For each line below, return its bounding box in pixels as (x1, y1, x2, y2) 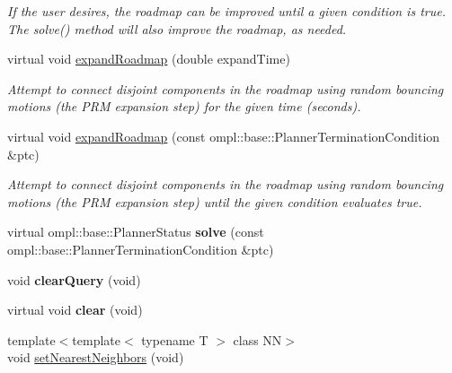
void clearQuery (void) (7, 270, 141, 289)
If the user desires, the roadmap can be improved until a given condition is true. (7, 2, 446, 20)
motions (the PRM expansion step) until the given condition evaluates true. (7, 192, 422, 211)
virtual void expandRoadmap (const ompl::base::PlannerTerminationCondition (7, 126, 440, 145)
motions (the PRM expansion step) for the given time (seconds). (7, 97, 361, 116)
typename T (141, 330, 208, 349)
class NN (233, 330, 282, 349)
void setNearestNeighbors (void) (7, 348, 184, 367)
